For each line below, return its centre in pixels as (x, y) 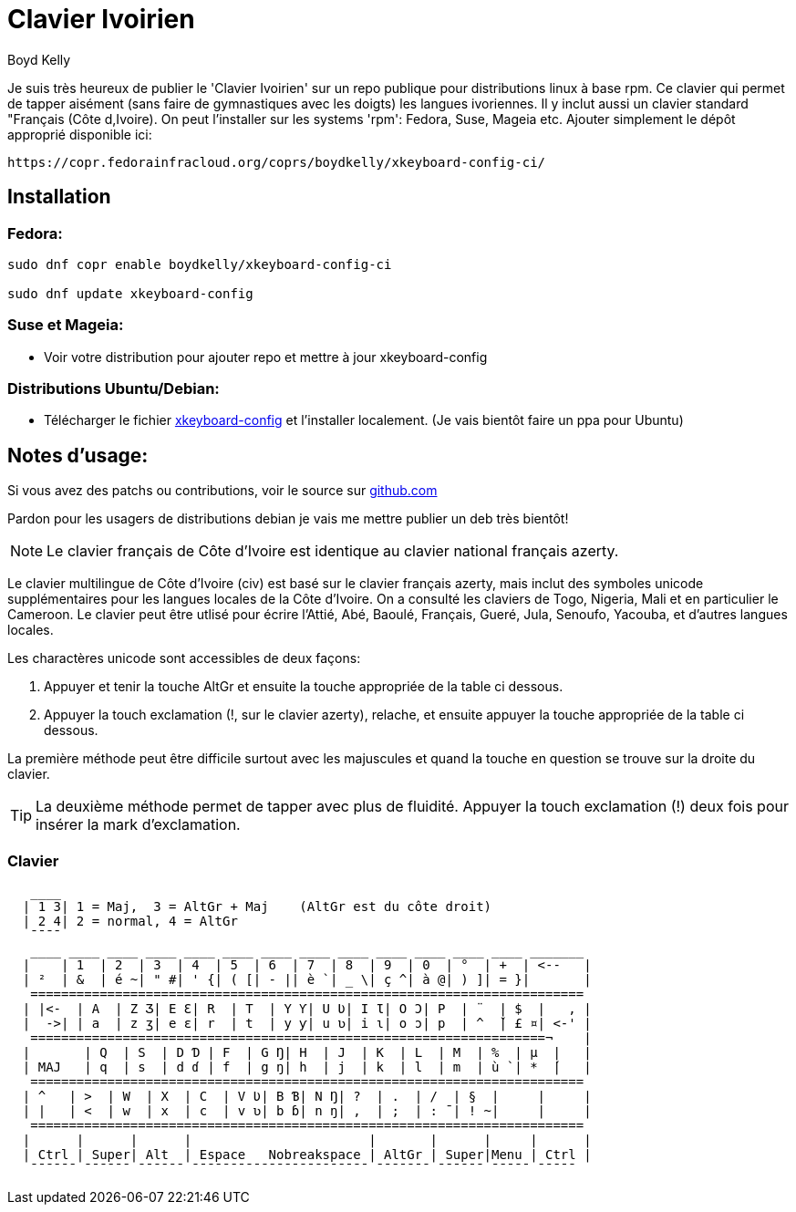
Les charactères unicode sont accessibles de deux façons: (184, 658)
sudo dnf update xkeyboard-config (130, 293)
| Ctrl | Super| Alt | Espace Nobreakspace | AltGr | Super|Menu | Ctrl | (307, 1155)
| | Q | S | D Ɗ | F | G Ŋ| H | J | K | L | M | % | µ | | (307, 1053)
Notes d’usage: (78, 455)
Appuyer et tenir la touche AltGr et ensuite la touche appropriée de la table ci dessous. (304, 687)
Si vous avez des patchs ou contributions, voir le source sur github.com (222, 491)
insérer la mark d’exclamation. (138, 825)
